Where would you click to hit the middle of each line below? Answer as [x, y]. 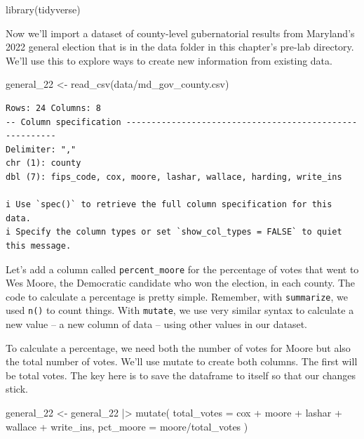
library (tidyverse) [43, 9]
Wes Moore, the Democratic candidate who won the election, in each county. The [181, 283]
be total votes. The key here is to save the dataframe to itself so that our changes [181, 375]
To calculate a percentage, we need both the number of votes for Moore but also [178, 347]
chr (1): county [43, 163]
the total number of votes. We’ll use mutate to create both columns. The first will [182, 361]
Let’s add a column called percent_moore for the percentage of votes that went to [182, 269]
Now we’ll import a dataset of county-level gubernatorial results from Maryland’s [180, 33]
